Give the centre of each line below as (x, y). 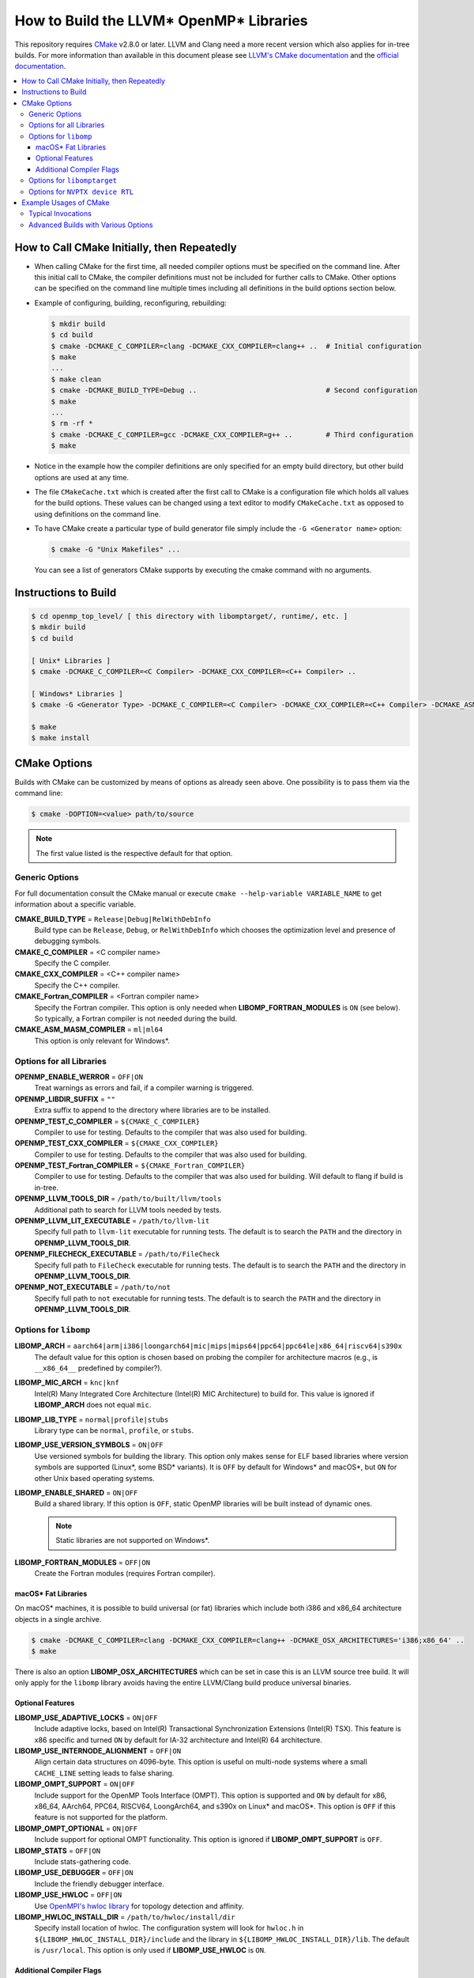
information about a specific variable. (75, 904)
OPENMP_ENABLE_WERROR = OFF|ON (79, 1077)
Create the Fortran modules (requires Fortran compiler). (125, 1573)
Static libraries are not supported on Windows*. (132, 1540)
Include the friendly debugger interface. (100, 1884)
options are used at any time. (82, 477)
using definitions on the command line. (98, 513)
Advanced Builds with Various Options (91, 225)
